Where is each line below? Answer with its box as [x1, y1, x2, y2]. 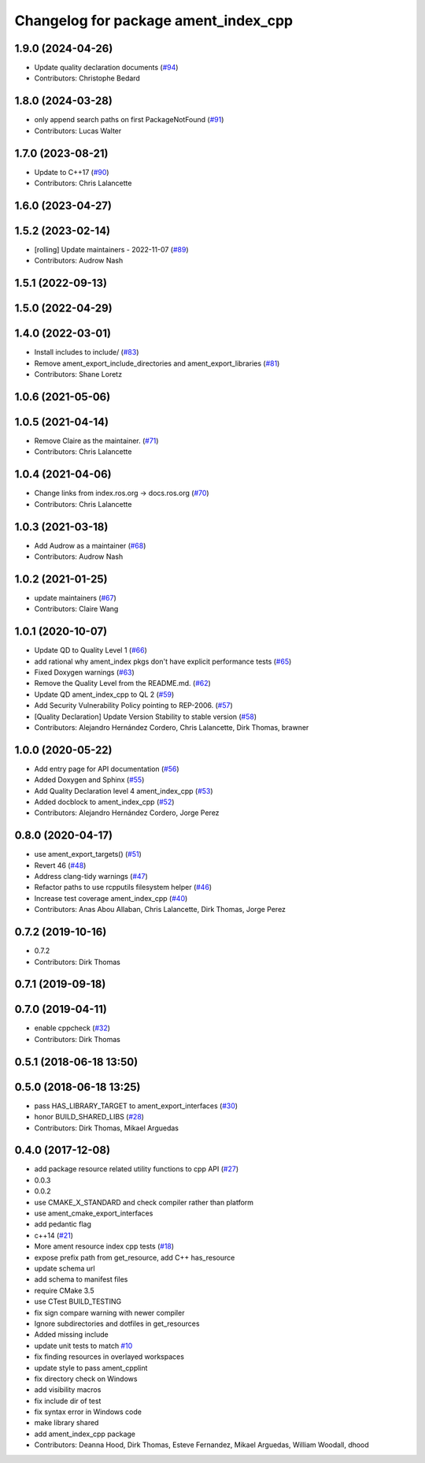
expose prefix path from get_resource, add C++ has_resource [34, 1253, 235, 1262]
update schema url [34, 1264, 95, 1273]
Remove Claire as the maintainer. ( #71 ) [34, 436, 159, 445]
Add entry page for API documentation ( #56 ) [34, 764, 180, 773]
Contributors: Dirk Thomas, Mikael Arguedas [34, 1123, 179, 1133]
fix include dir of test [34, 1396, 102, 1405]
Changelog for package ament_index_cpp [14, 12, 294, 29]
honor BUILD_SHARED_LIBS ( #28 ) [34, 1112, 145, 1122]
